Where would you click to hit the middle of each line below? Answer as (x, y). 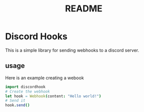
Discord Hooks (36, 36)
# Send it (15, 101)
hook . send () (17, 105)
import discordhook (25, 87)
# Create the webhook (28, 91)
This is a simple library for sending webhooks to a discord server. (72, 50)
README (84, 9)
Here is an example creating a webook (45, 78)
